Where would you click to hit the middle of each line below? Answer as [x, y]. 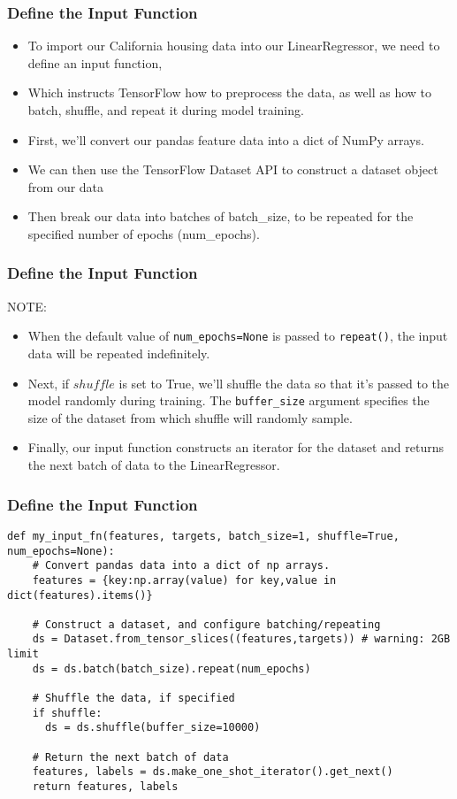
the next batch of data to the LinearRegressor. [154, 465]
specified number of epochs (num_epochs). [144, 233]
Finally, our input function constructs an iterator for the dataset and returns [236, 447]
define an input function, [95, 62]
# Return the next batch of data [130, 757]
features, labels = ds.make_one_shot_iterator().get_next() [213, 772]
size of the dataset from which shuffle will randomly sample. [190, 417]
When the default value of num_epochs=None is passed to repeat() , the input [238, 336]
